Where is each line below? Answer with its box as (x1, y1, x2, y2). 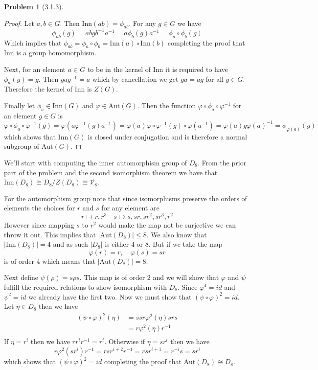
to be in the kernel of (87, 64, 151, 74)
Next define (4, 272, 38, 282)
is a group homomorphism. (16, 47, 96, 58)
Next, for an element (4, 64, 66, 74)
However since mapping (4, 220, 74, 230)
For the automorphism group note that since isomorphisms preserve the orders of (4, 193, 247, 203)
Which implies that (4, 37, 62, 47)
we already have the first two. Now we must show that (28, 291, 192, 301)
